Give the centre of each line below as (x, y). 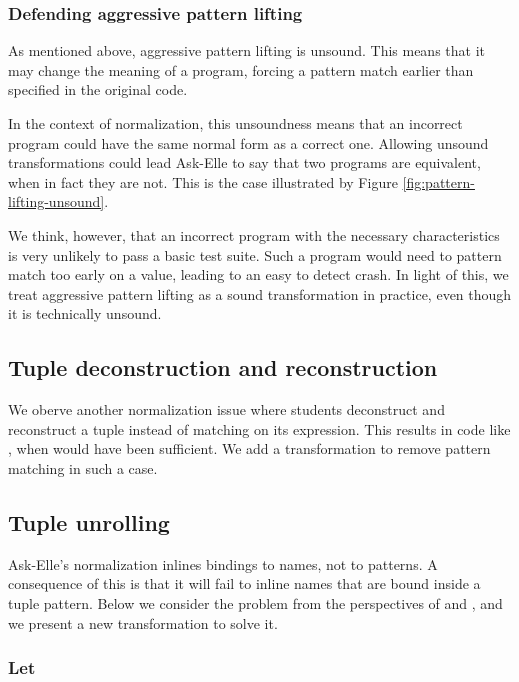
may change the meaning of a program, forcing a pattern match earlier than (241, 69)
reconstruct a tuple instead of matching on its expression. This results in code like (259, 428)
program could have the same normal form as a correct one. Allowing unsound (248, 142)
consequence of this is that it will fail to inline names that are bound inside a (244, 583)
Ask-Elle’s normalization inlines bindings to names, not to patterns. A (223, 563)
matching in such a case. (83, 467)
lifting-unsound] (56, 201)
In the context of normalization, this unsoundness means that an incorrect (235, 123)
